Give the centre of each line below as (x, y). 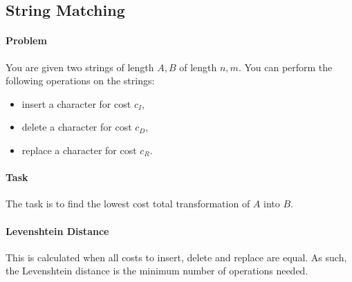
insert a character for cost (76, 103)
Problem (26, 40)
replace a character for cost (79, 150)
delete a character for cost (77, 127)
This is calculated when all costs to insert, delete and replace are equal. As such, (176, 257)
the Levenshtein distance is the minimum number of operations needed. (157, 271)
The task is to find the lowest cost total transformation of (128, 204)
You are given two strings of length (80, 67)
